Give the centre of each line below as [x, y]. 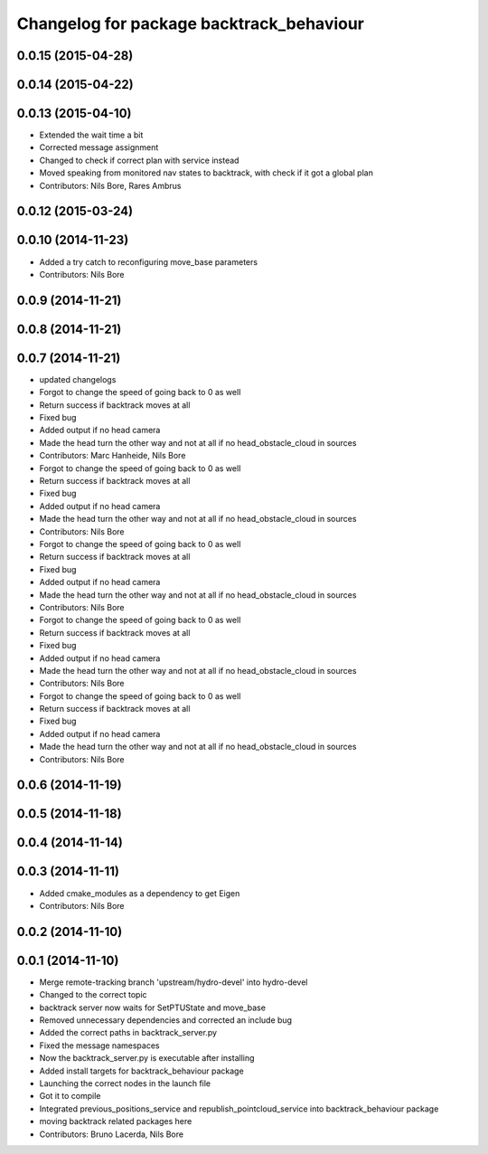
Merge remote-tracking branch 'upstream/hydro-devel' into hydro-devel [174, 982]
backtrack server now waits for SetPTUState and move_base [153, 1007]
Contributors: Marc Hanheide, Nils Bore [113, 456]
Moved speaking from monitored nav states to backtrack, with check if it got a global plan [206, 173]
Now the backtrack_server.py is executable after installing [147, 1058]
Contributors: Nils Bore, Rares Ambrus [110, 185]
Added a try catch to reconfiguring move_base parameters [148, 261]
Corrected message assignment [99, 147]
